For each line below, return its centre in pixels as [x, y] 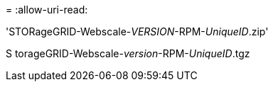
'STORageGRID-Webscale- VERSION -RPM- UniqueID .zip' [137, 31]
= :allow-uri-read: [47, 10]
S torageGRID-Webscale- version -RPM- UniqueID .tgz [128, 53]
